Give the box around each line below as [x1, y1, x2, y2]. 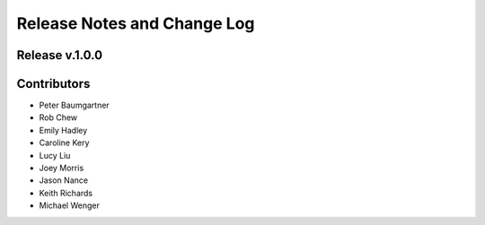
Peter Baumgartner [39, 100, 110, 111]
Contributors [16, 76, 91, 91]
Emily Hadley [39, 125, 88, 135]
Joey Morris [39, 162, 84, 174]
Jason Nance [39, 175, 89, 186]
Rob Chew [39, 112, 78, 123]
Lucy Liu [39, 150, 71, 160]
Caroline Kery [39, 137, 90, 148]
